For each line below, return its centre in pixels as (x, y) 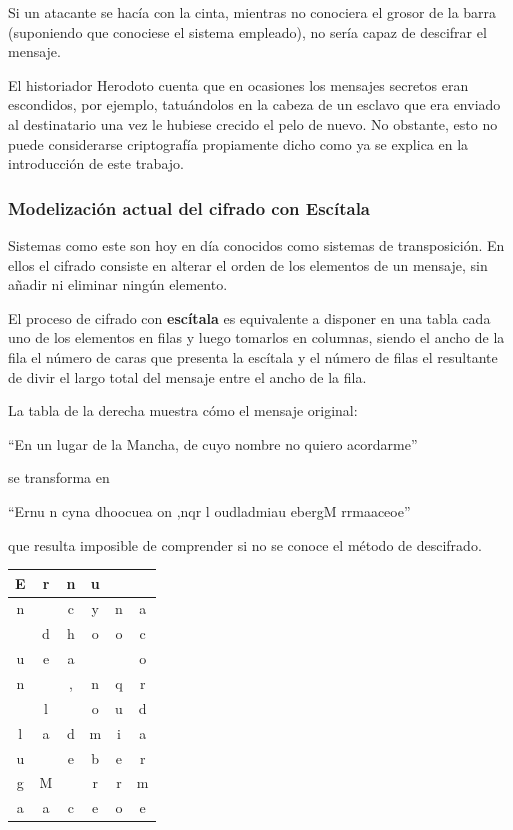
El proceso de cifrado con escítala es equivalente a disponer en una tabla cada (249, 317)
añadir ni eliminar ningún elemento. (118, 284)
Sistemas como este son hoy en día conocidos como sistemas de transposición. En (256, 244)
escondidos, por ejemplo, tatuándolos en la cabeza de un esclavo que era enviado (254, 104)
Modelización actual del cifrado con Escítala (189, 207)
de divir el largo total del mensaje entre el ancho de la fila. (187, 376)
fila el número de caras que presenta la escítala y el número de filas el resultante (253, 356)
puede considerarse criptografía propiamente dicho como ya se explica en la (238, 143)
